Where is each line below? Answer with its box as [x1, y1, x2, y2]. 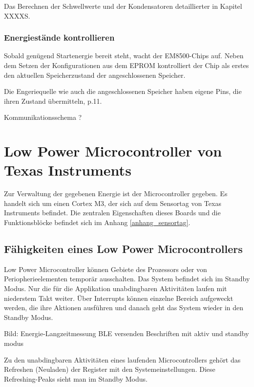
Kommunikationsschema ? [4, 112, 82, 122]
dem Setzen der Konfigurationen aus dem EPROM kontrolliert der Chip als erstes [4, 60, 249, 70]
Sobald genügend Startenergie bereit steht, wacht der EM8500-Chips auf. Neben [4, 50, 244, 61]
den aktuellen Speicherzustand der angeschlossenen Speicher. [4, 69, 186, 80]
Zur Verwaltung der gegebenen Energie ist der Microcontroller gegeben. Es [4, 188, 228, 199]
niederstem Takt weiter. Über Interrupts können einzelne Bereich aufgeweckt [4, 293, 233, 303]
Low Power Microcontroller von [4, 141, 222, 161]
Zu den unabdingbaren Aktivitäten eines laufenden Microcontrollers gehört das [4, 354, 241, 364]
